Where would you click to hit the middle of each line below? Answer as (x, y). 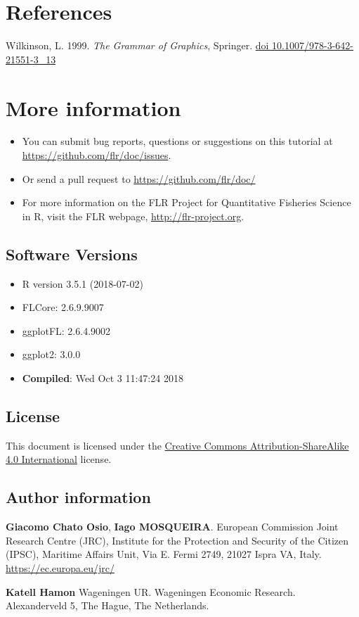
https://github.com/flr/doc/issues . (97, 155)
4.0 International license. (59, 459)
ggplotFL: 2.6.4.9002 (66, 330)
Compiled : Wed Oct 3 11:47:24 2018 (103, 377)
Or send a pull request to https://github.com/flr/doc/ (139, 178)
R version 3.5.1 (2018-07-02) (83, 283)
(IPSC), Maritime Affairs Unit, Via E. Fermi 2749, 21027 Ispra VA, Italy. (164, 554)
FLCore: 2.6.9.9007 (63, 307)
